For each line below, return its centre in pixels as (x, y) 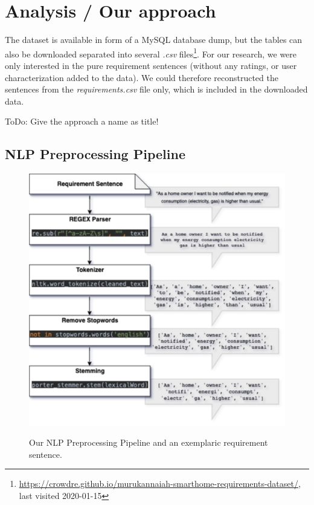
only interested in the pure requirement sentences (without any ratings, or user (151, 65)
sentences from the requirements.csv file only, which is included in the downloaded (156, 89)
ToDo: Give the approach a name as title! (82, 121)
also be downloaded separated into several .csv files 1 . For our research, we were (151, 53)
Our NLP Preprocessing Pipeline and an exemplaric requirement (149, 442)
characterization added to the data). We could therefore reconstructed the (142, 77)
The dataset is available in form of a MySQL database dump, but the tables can (154, 40)
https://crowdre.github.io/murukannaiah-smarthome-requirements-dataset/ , (160, 484)
